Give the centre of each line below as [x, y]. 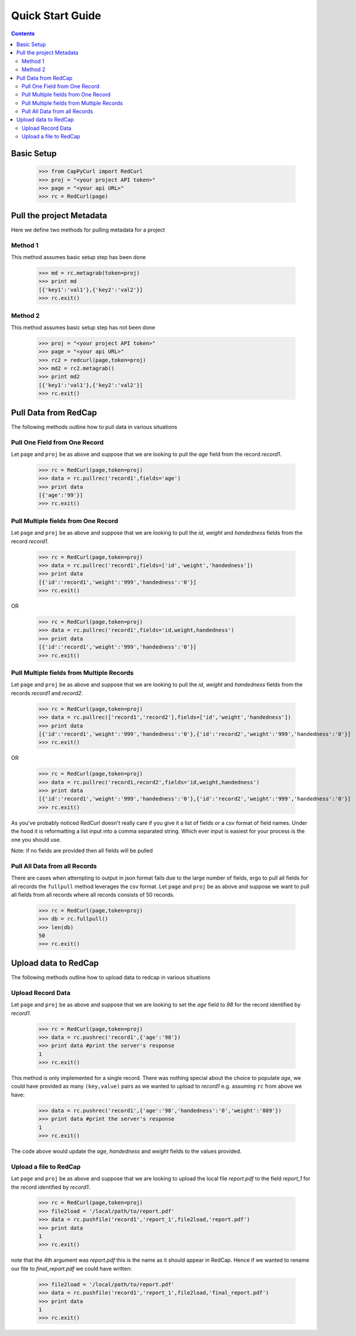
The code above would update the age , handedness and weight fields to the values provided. [126, 1151]
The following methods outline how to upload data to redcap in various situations [111, 977]
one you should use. [36, 839]
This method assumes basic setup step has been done [78, 257]
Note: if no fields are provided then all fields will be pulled [82, 851]
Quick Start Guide [56, 16]
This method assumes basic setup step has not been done [83, 327]
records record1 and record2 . [47, 693]
